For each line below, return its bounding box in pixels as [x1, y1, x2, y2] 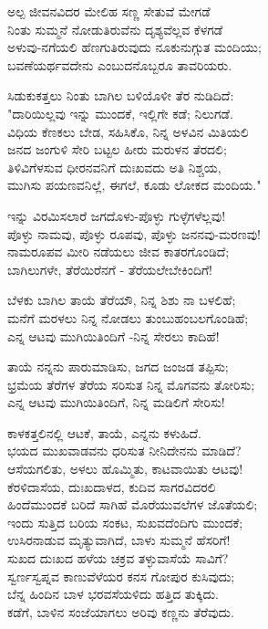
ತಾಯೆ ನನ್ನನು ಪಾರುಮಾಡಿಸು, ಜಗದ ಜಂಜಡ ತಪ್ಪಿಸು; [7, 357, 229, 376]
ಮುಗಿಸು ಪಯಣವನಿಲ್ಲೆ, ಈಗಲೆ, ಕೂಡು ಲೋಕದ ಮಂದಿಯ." [7, 175, 262, 194]
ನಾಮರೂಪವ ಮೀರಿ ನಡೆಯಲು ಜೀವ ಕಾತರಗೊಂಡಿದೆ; [7, 242, 230, 261]
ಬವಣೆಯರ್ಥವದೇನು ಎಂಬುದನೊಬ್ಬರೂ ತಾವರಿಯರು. [7, 55, 232, 74]
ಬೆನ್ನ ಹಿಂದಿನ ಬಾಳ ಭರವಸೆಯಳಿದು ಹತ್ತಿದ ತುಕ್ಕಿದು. [7, 584, 219, 603]
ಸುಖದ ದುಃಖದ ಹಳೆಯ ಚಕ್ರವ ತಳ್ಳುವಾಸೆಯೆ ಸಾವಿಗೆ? [7, 549, 229, 568]
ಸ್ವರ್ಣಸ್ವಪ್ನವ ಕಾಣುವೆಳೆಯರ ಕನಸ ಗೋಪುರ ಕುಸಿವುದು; [7, 566, 235, 585]
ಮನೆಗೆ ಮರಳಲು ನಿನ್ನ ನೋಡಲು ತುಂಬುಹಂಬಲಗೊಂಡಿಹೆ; [7, 308, 249, 327]
